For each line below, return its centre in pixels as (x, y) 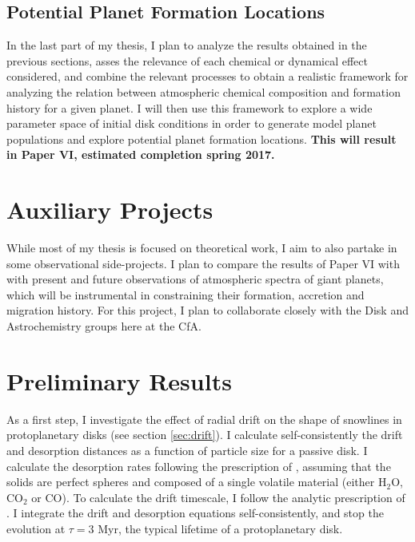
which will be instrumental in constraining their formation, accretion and (186, 294)
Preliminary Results (119, 380)
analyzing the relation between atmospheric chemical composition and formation (204, 91)
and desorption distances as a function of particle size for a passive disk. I (187, 450)
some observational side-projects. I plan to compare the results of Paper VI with (203, 263)
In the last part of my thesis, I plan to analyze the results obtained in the (187, 45)
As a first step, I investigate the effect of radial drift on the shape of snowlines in (204, 419)
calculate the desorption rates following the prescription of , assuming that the (199, 466)
